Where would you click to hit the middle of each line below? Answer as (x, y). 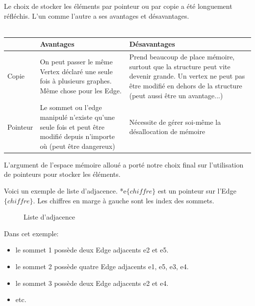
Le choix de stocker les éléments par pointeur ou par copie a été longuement (118, 6)
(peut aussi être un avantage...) (176, 95)
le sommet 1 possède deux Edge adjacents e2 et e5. (92, 250)
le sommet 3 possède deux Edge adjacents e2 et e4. (92, 283)
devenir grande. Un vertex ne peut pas (187, 76)
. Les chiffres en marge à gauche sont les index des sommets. (124, 200)
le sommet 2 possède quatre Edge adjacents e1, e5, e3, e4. (102, 266)
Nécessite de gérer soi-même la (175, 122)
